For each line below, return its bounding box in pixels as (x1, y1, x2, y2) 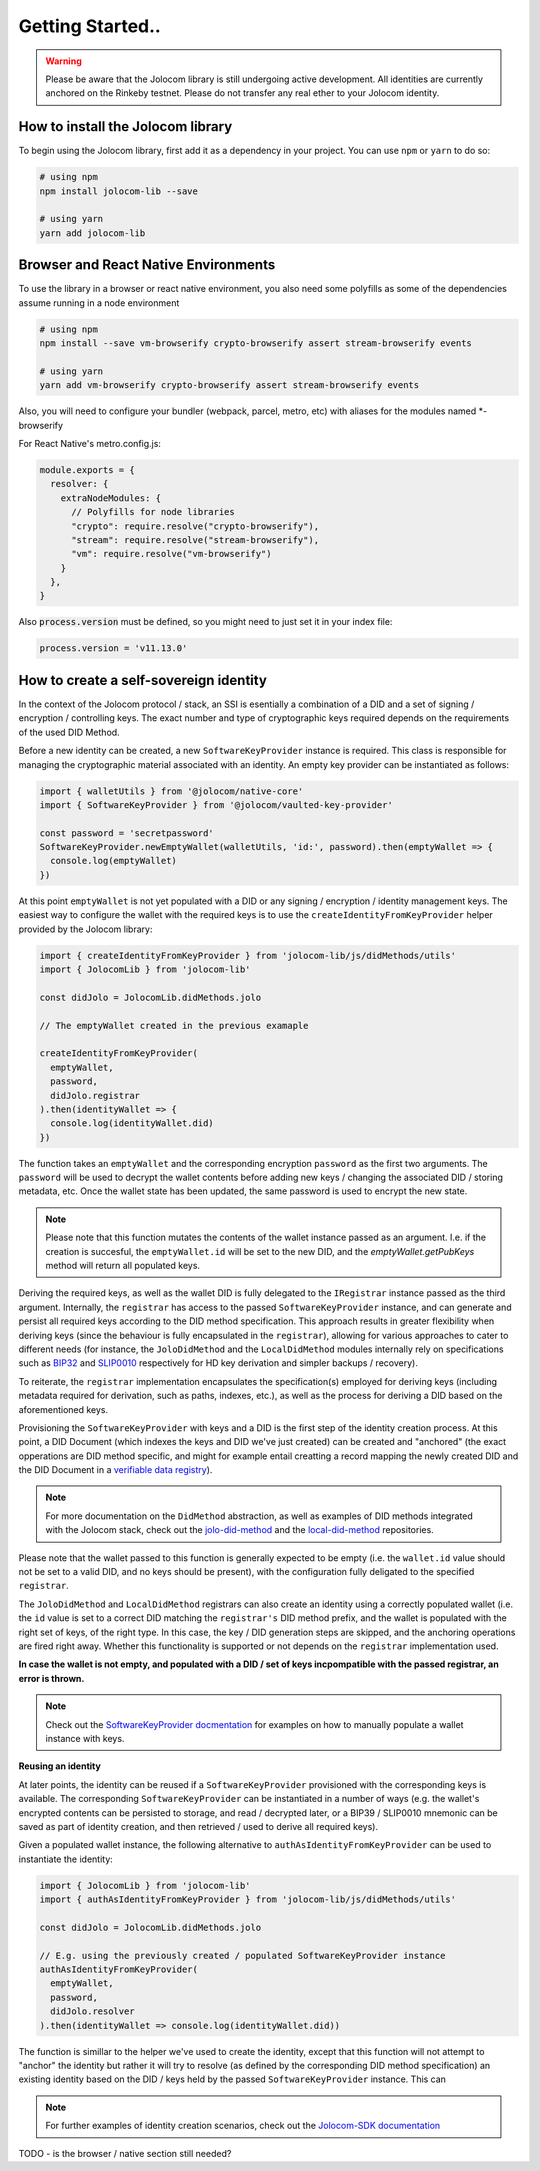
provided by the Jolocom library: (18, 923, 153, 935)
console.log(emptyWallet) (50, 855, 177, 867)
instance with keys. (45, 1732, 125, 1744)
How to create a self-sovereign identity (18, 671, 267, 689)
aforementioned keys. (18, 1403, 109, 1415)
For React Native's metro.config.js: (18, 437, 162, 449)
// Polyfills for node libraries (71, 506, 235, 518)
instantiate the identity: (18, 1853, 114, 1865)
